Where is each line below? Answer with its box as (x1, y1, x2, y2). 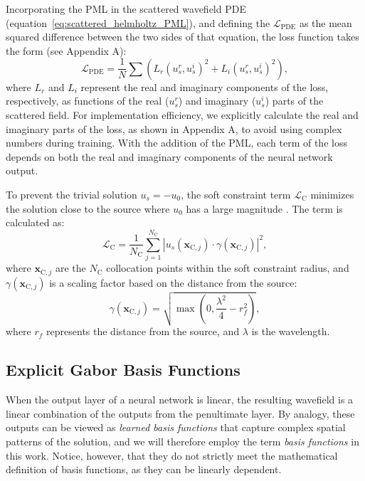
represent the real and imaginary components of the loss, (80, 79, 329, 94)
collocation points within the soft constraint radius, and (106, 260, 349, 275)
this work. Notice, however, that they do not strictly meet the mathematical (6, 448, 338, 462)
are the (55, 260, 86, 275)
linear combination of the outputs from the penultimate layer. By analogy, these (6, 406, 355, 421)
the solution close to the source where (6, 201, 170, 216)
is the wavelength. (251, 324, 330, 339)
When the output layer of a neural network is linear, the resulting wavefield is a (6, 392, 354, 407)
